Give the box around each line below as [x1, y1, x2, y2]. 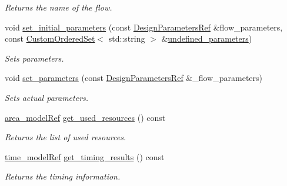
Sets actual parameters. [5, 91, 89, 103]
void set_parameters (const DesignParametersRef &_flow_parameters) [5, 72, 262, 84]
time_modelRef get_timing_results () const [5, 150, 165, 163]
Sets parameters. [5, 52, 64, 64]
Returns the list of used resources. [5, 131, 126, 143]
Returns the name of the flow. [5, 1, 112, 13]
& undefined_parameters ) [161, 32, 252, 45]
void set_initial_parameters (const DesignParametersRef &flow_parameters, [5, 21, 283, 33]
